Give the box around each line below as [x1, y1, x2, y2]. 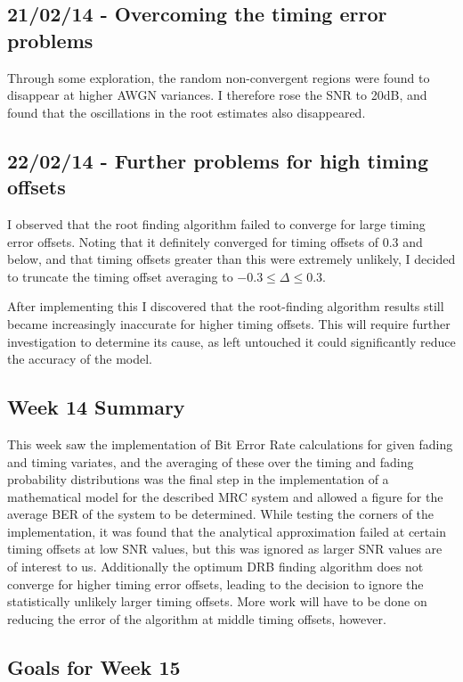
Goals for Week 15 [7, 653, 181, 680]
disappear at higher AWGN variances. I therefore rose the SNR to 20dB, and [7, 86, 427, 104]
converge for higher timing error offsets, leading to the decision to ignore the [7, 574, 424, 593]
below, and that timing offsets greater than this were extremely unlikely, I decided [7, 250, 456, 268]
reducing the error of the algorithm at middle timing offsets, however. [7, 609, 386, 628]
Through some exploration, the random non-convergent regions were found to [7, 68, 430, 86]
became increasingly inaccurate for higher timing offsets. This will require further [7, 314, 451, 333]
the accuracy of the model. [7, 349, 152, 368]
